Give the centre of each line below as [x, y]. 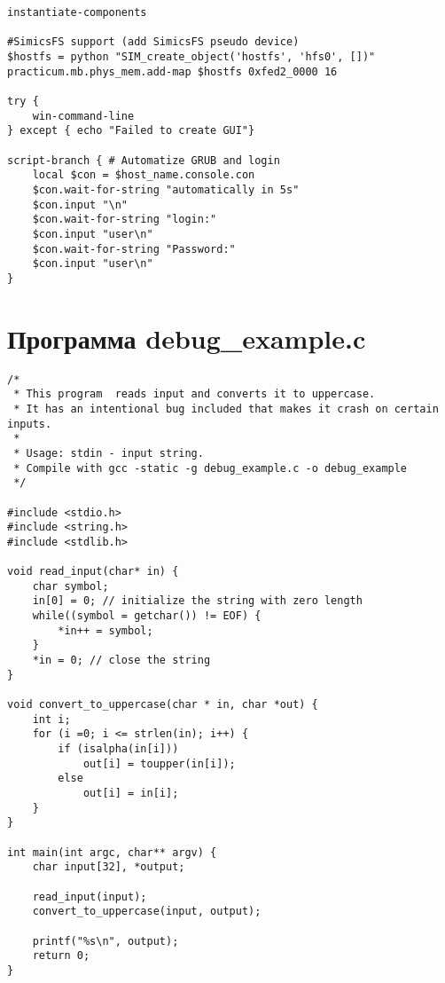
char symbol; [70, 586]
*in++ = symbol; [105, 630]
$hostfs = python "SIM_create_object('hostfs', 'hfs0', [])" [191, 56]
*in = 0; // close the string [121, 661]
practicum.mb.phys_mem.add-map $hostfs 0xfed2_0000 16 [172, 71]
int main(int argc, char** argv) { [112, 852]
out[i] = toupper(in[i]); [159, 763]
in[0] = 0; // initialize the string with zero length [197, 601]
